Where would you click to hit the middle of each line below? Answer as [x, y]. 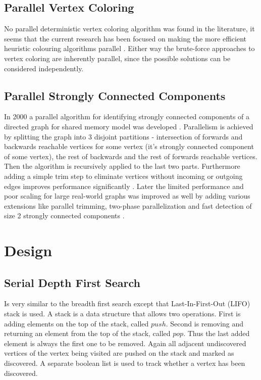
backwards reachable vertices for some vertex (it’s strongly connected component [129, 146]
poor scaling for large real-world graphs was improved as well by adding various [127, 196]
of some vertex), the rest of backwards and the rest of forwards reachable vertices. [131, 156]
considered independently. [44, 68]
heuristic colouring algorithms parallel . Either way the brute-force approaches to [129, 48]
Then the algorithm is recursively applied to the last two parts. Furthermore [122, 166]
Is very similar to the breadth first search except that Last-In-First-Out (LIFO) [127, 303]
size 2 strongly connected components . [64, 216]
